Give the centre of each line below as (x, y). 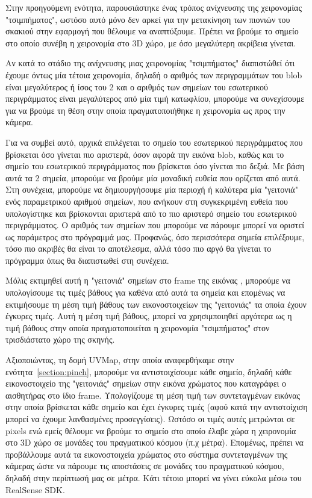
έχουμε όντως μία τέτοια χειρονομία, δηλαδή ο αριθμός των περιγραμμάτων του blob (154, 74)
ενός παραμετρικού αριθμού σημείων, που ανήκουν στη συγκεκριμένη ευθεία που (147, 201)
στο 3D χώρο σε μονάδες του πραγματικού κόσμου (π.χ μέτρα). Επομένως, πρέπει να (154, 442)
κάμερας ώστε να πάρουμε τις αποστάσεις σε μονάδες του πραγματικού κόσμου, (145, 466)
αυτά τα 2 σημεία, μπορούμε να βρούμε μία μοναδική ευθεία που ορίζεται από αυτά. (153, 177)
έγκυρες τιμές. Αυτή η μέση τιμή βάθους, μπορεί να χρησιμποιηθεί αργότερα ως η (149, 316)
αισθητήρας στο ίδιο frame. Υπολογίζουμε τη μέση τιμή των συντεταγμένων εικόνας (153, 395)
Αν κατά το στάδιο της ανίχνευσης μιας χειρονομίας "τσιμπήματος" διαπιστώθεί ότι (150, 63)
